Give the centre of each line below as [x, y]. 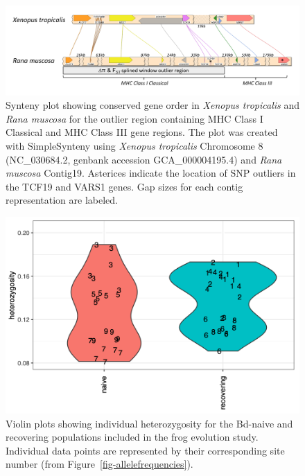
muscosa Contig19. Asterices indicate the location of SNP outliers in [151, 173]
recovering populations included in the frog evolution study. [132, 437]
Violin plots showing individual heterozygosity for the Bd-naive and [149, 423]
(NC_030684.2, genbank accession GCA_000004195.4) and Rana [144, 159]
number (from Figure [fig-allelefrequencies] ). [99, 464]
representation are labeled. [62, 200]
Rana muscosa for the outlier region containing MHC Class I [134, 118]
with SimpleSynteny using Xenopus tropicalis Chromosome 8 [134, 145]
